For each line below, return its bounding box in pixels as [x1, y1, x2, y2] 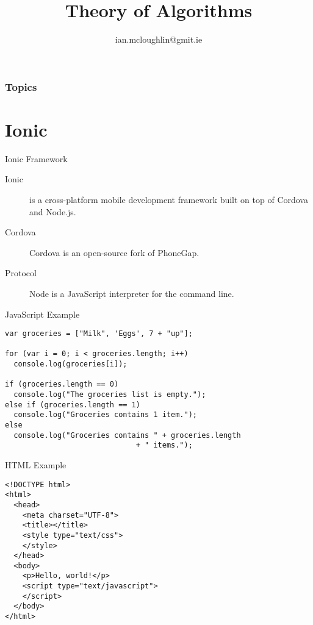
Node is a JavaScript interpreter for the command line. [29, 287, 234, 299]
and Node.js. [29, 205, 76, 218]
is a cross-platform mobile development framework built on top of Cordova [29, 193, 308, 205]
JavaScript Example [5, 307, 80, 320]
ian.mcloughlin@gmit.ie [115, 33, 203, 46]
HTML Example [5, 458, 67, 471]
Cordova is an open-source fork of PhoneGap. [29, 246, 200, 259]
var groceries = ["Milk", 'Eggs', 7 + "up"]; [5, 329, 193, 338]
